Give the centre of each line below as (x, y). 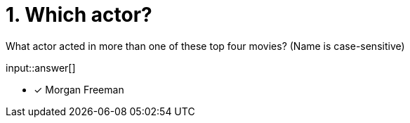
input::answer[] (41, 67)
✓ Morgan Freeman (79, 89)
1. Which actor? (79, 15)
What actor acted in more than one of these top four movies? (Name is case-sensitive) (205, 46)
